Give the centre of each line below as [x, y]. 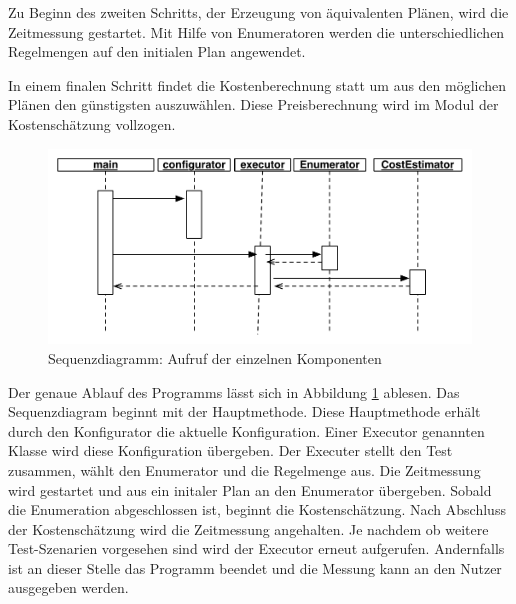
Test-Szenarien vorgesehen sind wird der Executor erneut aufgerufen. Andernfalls [256, 548]
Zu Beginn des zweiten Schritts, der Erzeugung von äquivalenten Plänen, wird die [258, 12]
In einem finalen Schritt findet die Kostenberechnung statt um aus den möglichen [257, 84]
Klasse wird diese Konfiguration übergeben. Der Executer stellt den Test [230, 450]
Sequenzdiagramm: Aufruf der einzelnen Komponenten [215, 357]
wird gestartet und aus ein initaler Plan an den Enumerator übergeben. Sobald [250, 489]
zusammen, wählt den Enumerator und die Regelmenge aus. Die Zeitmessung [244, 469]
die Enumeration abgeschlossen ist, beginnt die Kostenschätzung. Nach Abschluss [257, 509]
